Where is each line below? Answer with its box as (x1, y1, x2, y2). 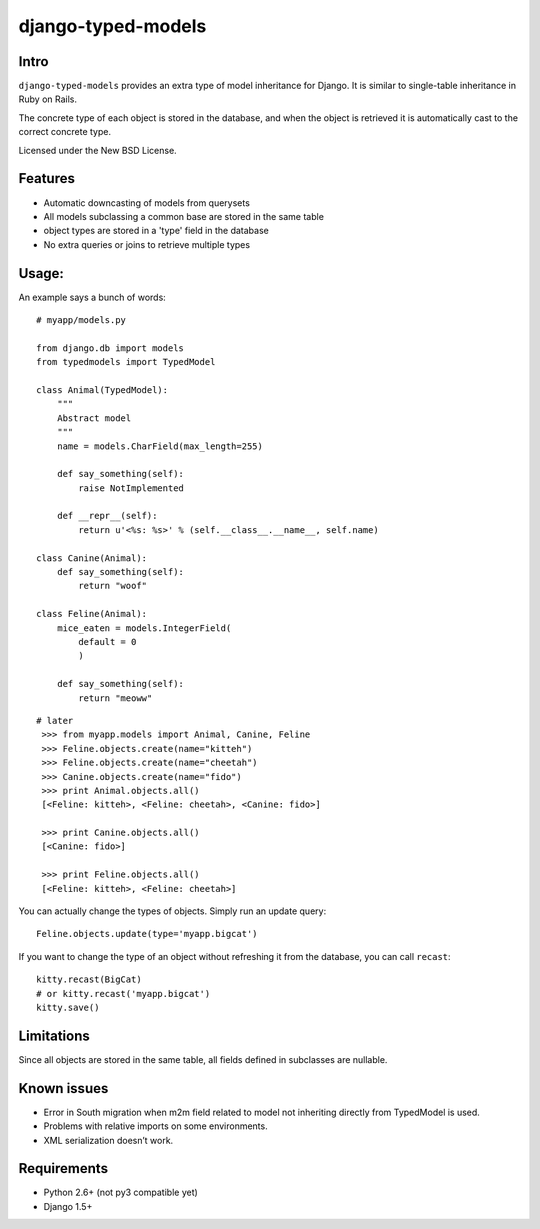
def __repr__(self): (56, 510, 158, 522)
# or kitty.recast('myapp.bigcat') (36, 988, 211, 999)
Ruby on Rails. (18, 93, 78, 105)
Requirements (18, 1160, 109, 1177)
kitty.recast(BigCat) (36, 974, 142, 985)
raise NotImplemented (78, 482, 185, 494)
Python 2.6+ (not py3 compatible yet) (43, 1186, 199, 1199)
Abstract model (56, 412, 132, 424)
